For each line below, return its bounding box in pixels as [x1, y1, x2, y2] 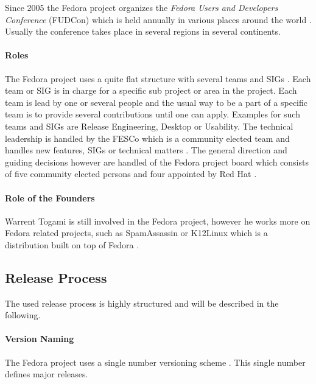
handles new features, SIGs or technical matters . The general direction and [5, 144, 287, 156]
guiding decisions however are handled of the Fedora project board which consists [5, 155, 309, 168]
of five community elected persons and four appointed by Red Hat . [5, 167, 257, 180]
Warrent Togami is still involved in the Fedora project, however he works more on [5, 214, 311, 227]
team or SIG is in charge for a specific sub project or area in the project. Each [5, 84, 297, 97]
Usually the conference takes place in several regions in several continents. [5, 25, 281, 38]
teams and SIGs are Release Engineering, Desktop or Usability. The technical [5, 119, 293, 132]
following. [5, 309, 41, 321]
